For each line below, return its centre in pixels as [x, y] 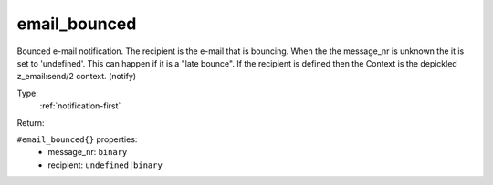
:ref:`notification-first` [80, 106]
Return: [31, 122]
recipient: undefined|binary [105, 165]
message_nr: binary [88, 152]
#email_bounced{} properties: [77, 139]
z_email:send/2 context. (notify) [77, 77]
